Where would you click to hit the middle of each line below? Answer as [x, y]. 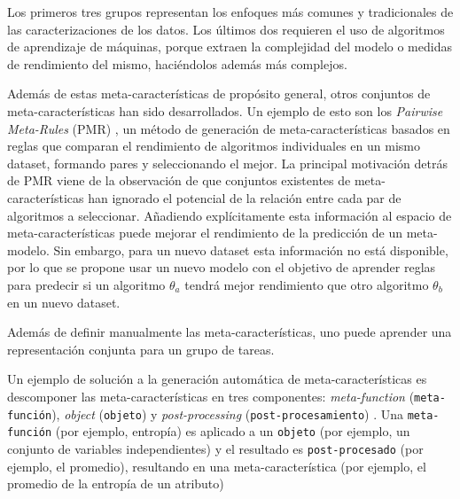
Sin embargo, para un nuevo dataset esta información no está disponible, [251, 250]
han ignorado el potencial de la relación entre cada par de [245, 197]
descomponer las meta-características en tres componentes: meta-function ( [211, 396]
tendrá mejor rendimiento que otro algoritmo [307, 284]
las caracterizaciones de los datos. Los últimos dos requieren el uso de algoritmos [226, 29]
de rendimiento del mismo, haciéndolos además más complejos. [177, 63]
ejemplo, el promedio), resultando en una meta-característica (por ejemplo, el [217, 466]
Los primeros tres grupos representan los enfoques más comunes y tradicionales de [230, 12]
